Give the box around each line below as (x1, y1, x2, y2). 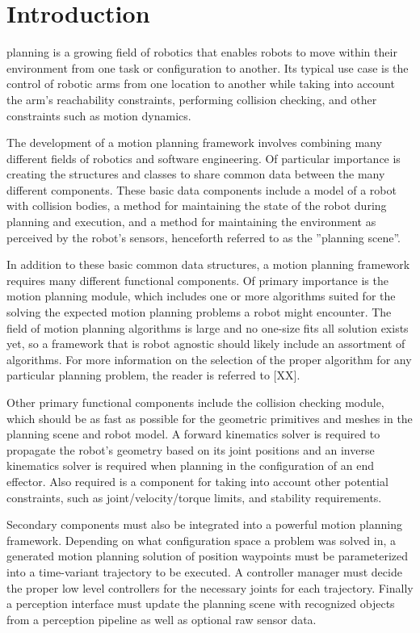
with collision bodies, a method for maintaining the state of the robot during (6, 197, 387, 214)
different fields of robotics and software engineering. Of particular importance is (6, 149, 401, 166)
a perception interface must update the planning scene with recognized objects (6, 595, 395, 612)
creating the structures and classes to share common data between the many (6, 166, 385, 182)
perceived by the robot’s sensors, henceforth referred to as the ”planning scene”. (6, 228, 401, 245)
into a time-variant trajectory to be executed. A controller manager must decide (6, 563, 402, 580)
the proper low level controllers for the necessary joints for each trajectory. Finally (6, 579, 414, 596)
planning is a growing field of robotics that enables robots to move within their (6, 44, 397, 61)
